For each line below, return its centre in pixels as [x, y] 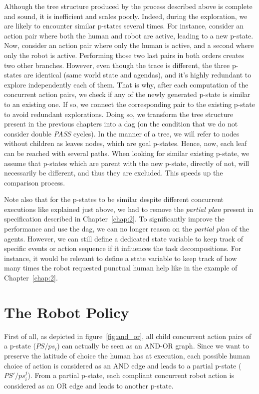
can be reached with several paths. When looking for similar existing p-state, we [127, 153]
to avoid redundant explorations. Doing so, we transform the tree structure [119, 114]
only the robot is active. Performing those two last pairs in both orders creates [124, 55]
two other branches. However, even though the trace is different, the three [117, 65]
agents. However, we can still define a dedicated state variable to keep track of [124, 238]
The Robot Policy [67, 312]
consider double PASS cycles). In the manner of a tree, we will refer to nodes [122, 133]
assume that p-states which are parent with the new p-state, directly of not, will [127, 163]
